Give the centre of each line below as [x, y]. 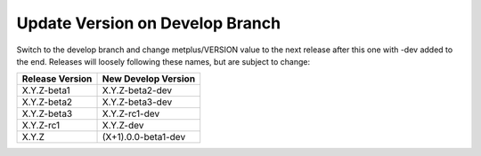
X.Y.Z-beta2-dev [137, 90]
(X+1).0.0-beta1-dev [144, 137]
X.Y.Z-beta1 [46, 90]
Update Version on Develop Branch [148, 23]
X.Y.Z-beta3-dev [137, 102]
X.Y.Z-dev [123, 126]
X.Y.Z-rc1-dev [131, 113]
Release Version [57, 79]
